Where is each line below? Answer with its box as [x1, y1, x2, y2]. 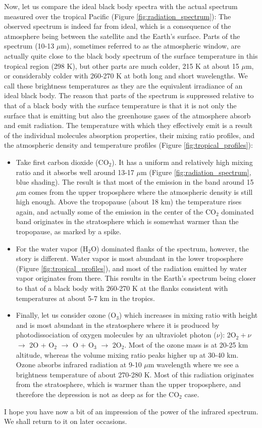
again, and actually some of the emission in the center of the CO [16, 206, 216, 217]
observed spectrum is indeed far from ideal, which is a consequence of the [4, 21, 231, 31]
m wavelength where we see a [148, 359, 239, 370]
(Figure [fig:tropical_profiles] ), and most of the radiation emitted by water [16, 263, 247, 273]
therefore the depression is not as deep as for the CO [16, 389, 180, 399]
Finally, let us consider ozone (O [16, 310, 117, 320]
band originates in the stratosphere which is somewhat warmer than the [16, 216, 239, 227]
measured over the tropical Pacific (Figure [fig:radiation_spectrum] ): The [4, 11, 231, 21]
